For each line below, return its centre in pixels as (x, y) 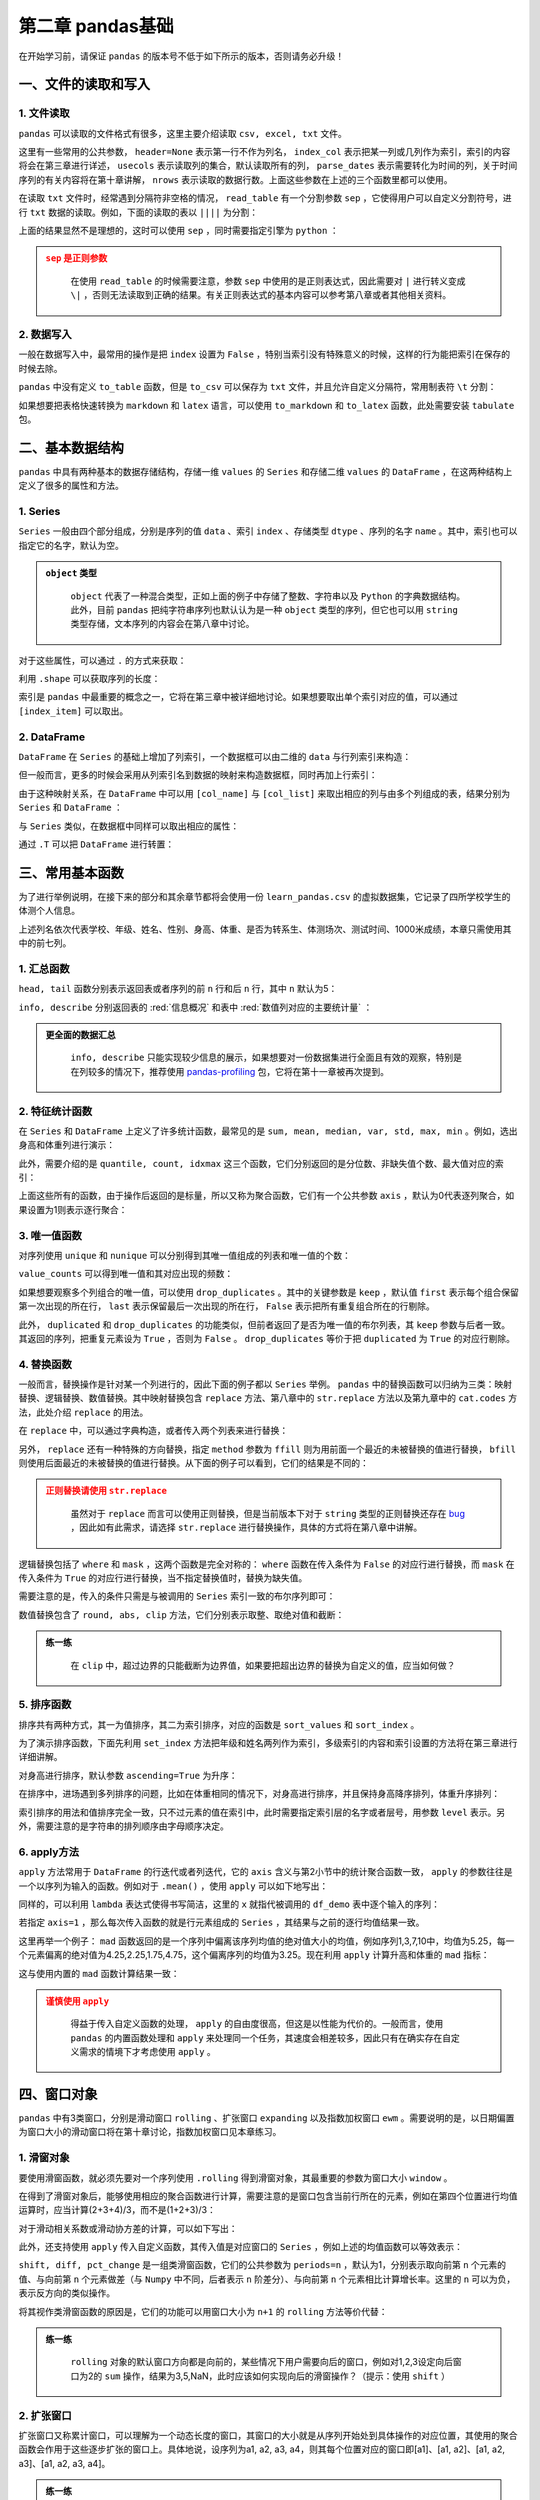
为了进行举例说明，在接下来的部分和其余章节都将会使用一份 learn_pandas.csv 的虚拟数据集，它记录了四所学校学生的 (264, 896)
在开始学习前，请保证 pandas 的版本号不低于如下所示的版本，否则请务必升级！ (181, 56)
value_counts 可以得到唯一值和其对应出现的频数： (126, 1274)
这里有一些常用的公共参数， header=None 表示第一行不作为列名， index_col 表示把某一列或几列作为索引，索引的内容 (264, 152)
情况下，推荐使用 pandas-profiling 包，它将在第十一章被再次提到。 (251, 1071)
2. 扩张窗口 (45, 2415)
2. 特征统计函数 (55, 1111)
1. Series (39, 511)
